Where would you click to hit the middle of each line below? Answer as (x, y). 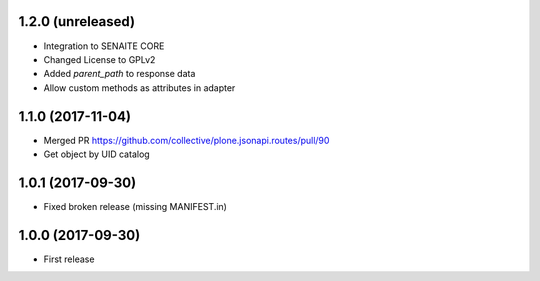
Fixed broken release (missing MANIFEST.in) (135, 206)
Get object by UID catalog (96, 154)
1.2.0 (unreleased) (76, 21)
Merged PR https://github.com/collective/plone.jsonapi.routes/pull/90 (186, 140)
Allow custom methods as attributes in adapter (139, 87)
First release (69, 259)
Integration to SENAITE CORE (104, 46)
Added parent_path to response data (119, 74)
